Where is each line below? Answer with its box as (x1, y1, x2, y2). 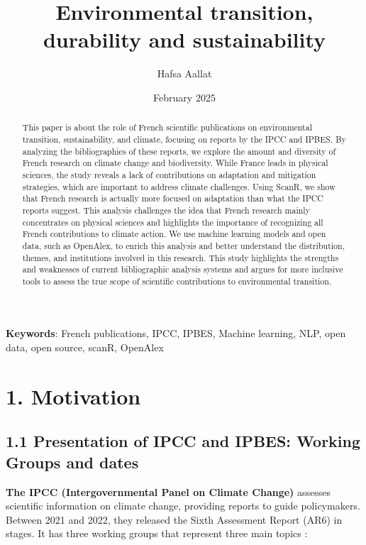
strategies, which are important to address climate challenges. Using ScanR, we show (22, 180, 335, 192)
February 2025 (153, 89, 216, 104)
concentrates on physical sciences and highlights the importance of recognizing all (22, 216, 323, 228)
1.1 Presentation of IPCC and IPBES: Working (6, 430, 361, 452)
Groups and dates (6, 451, 139, 473)
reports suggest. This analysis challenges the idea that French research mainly (22, 204, 310, 216)
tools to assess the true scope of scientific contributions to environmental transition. (22, 275, 332, 287)
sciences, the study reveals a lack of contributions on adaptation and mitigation (22, 168, 316, 180)
